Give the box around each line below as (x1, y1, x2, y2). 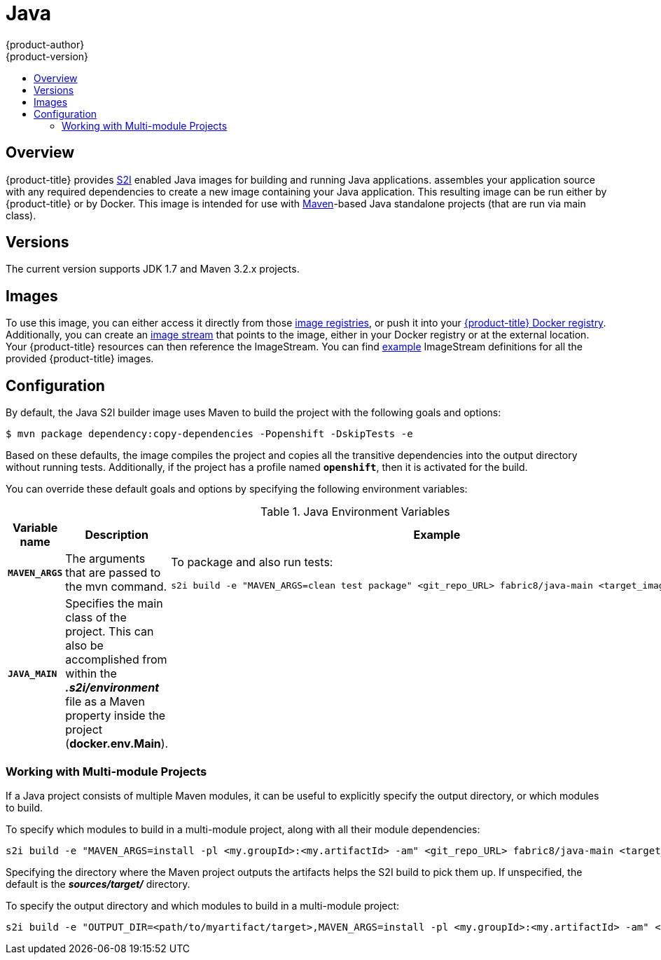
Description (85, 528, 148, 542)
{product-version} (6, 50, 89, 62)
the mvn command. (65, 580, 167, 594)
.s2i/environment (65, 680, 160, 695)
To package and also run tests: (171, 554, 333, 569)
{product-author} (6, 38, 85, 50)
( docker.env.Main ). (65, 736, 169, 751)
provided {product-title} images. (6, 352, 154, 365)
